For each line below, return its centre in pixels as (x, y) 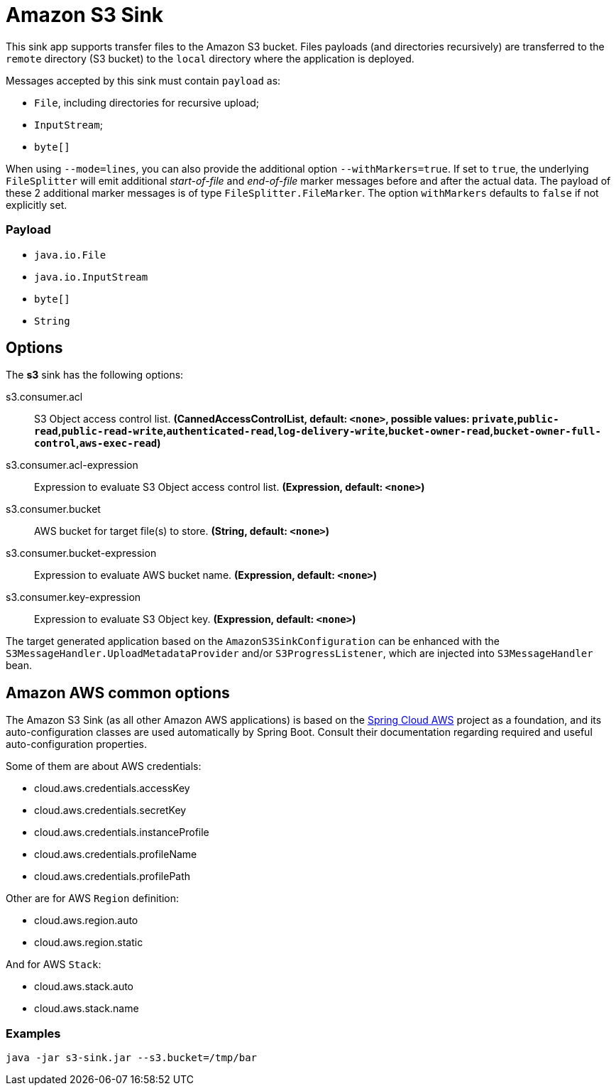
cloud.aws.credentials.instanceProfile (122, 832)
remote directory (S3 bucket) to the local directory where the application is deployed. (210, 58)
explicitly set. (37, 205)
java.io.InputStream (91, 277)
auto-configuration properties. (77, 744)
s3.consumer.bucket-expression (81, 553)
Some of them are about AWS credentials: (104, 766)
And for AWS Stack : (54, 965)
